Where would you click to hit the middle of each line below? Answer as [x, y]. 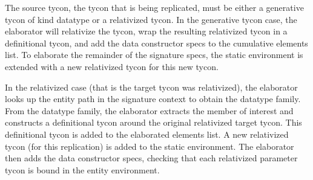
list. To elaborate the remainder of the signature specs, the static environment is [154, 55]
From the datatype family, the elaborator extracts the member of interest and [149, 110]
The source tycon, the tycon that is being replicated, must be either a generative [154, 7]
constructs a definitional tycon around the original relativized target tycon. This [153, 122]
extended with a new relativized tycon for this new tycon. [112, 66]
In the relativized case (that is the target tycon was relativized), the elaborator [151, 87]
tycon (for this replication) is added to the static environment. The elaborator [150, 146]
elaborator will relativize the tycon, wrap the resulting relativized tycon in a [146, 31]
